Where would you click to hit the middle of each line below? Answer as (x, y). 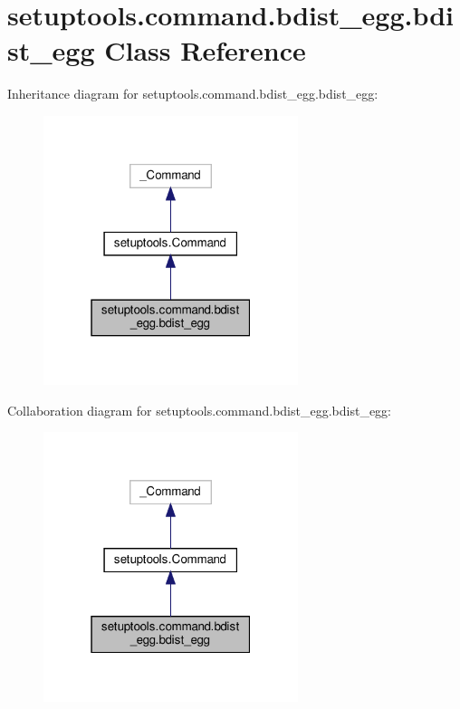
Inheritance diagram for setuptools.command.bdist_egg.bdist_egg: (193, 94)
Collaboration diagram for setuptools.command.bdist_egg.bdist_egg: (199, 410)
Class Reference (205, 50)
